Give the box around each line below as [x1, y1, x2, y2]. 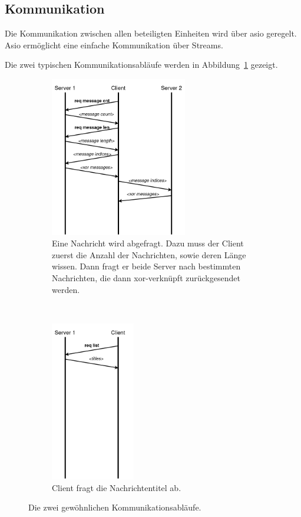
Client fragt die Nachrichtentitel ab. [52, 481, 181, 493]
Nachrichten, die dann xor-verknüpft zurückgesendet [52, 271, 240, 284]
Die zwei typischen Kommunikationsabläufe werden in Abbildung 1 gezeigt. [5, 58, 278, 71]
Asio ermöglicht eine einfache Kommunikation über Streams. [5, 38, 223, 51]
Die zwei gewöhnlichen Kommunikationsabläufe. [28, 501, 201, 513]
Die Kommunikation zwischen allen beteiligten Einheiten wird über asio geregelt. [5, 27, 297, 39]
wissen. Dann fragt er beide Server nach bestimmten [52, 260, 241, 272]
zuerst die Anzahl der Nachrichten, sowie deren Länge [52, 248, 246, 261]
